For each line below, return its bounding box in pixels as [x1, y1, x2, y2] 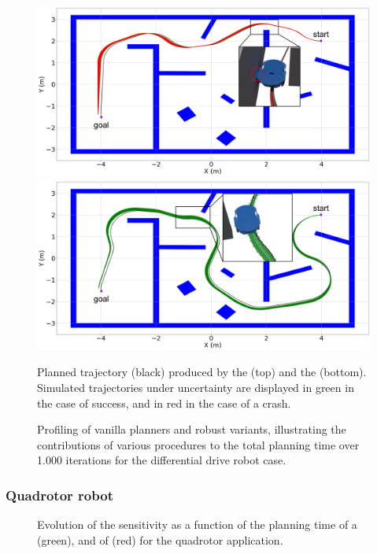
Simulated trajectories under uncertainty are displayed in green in [37, 379, 354, 396]
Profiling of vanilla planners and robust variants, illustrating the [37, 421, 346, 438]
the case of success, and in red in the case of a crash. [37, 394, 291, 411]
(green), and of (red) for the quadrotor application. [37, 531, 283, 548]
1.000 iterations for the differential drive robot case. [37, 452, 286, 468]
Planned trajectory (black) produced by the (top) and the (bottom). [37, 364, 367, 380]
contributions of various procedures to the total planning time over [37, 436, 360, 452]
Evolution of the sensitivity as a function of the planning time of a [37, 516, 357, 533]
